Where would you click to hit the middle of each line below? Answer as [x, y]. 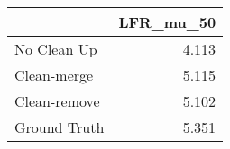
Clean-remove [57, 101]
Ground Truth [60, 127]
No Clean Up [56, 49]
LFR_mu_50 [167, 22]
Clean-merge [54, 75]
